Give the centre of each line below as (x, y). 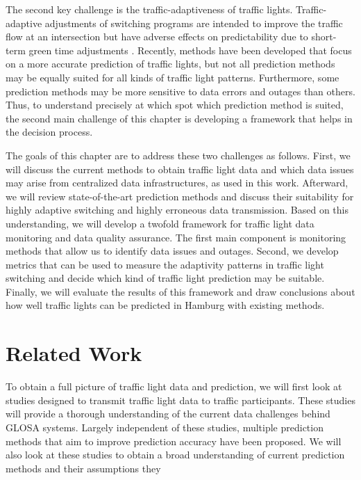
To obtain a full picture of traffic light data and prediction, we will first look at (174, 386)
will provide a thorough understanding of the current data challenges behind (168, 414)
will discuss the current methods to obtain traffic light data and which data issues (180, 169)
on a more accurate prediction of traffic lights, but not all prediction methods (170, 64)
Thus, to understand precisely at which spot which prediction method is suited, (175, 105)
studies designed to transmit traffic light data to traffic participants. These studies (180, 400)
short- (324, 37)
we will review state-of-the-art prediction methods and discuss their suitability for (180, 196)
